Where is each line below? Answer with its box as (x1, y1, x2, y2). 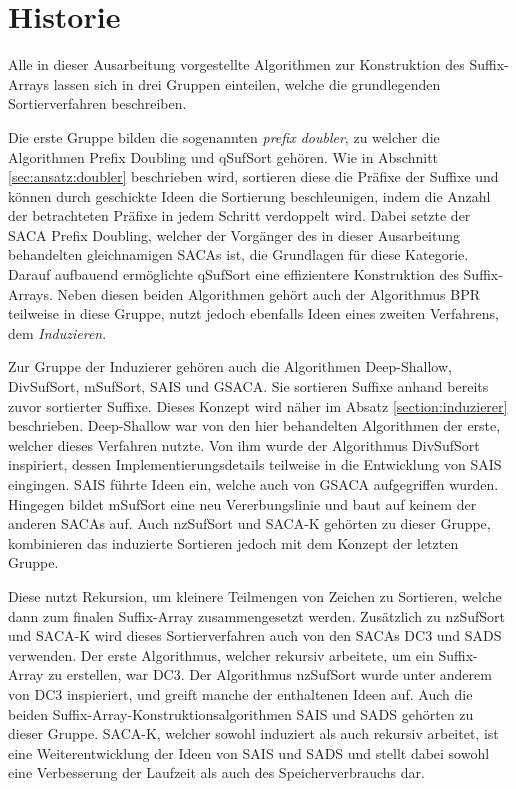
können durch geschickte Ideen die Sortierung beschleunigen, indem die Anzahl (8, 185, 491, 206)
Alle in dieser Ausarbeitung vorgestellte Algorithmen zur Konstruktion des (8, 54, 465, 75)
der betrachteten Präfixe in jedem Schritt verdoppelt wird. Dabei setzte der (8, 205, 471, 226)
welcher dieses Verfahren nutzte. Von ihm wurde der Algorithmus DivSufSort (8, 434, 480, 455)
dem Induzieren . (8, 322, 107, 343)
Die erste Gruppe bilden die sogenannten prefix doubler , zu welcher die (8, 126, 440, 147)
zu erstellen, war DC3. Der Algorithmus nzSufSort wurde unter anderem (48, 664, 492, 685)
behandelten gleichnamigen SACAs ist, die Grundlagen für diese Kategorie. (8, 244, 469, 265)
